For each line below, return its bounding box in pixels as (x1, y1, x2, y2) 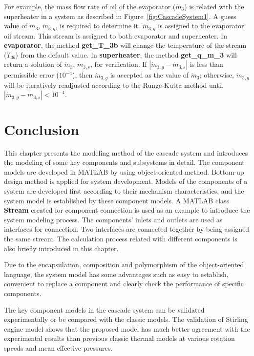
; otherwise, (199, 70, 234, 80)
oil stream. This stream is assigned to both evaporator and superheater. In (4, 30, 227, 40)
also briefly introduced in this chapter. (4, 243, 119, 253)
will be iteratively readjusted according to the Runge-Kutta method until (4, 79, 223, 90)
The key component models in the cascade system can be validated (4, 304, 205, 315)
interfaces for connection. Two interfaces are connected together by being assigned (4, 224, 250, 234)
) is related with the (184, 1, 244, 11)
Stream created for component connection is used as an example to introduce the (4, 205, 250, 215)
